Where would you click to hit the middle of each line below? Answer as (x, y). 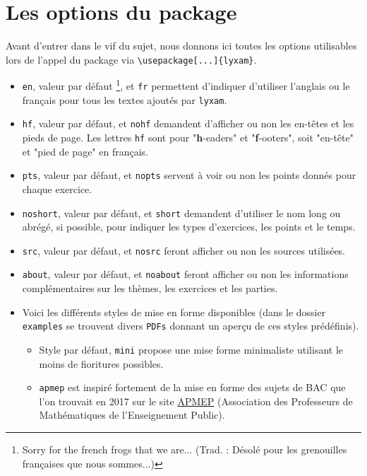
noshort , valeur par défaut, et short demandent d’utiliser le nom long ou (181, 213)
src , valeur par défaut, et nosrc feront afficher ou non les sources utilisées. (184, 250)
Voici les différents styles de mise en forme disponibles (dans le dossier (174, 312)
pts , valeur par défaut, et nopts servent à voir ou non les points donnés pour (189, 175)
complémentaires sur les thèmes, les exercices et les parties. (150, 288)
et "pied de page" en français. (85, 151)
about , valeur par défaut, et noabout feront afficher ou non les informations (185, 274)
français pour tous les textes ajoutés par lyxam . (125, 99)
